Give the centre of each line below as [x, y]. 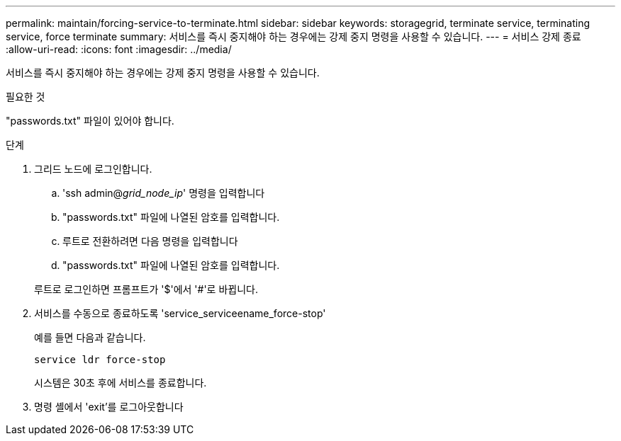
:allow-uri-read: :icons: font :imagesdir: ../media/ [119, 49]
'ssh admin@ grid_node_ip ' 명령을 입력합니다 [164, 193]
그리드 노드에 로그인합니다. [93, 169]
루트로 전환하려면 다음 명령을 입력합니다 [150, 241]
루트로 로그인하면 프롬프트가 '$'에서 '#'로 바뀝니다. [146, 289]
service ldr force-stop [100, 360]
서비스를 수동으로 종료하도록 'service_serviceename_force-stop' [180, 313]
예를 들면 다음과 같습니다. [90, 337]
